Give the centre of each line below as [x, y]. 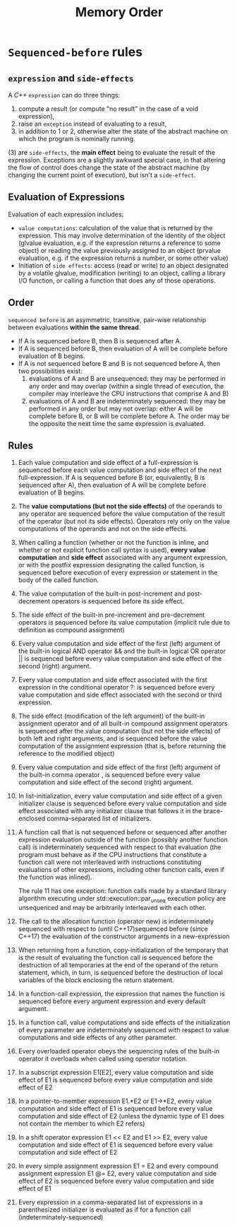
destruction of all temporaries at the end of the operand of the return [118, 965]
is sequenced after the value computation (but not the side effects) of [119, 731]
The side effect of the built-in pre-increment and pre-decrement [111, 615]
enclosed [32, 819]
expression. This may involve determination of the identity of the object [122, 235]
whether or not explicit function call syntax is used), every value [112, 550]
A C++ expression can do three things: [64, 95]
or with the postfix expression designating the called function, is [111, 565]
